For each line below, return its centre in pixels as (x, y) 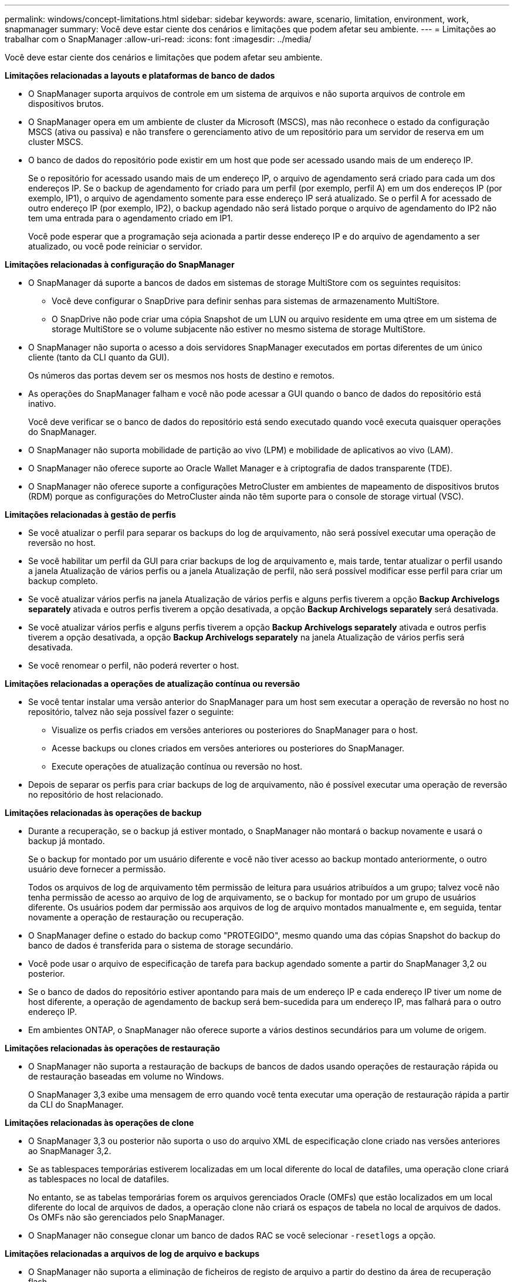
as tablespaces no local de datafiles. (99, 1179)
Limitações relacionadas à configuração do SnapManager (120, 264)
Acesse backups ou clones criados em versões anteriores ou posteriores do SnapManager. (228, 748)
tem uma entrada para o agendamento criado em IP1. (131, 218)
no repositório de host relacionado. (96, 794)
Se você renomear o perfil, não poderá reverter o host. (134, 665)
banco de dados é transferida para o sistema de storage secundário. (161, 945)
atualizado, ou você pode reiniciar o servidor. (115, 246)
